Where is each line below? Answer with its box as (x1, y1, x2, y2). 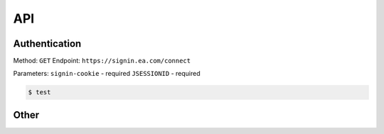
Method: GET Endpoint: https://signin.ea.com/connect (13, 57, 191, 65)
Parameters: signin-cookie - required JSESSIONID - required (13, 69, 201, 78)
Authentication (13, 38, 82, 50)
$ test (28, 89, 51, 96)
